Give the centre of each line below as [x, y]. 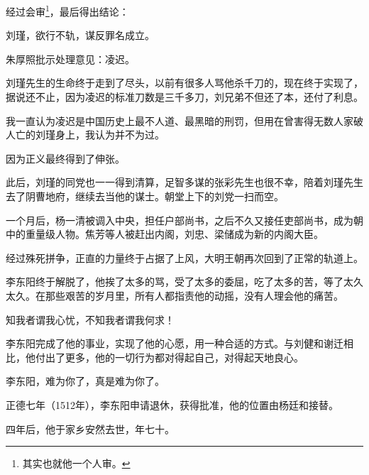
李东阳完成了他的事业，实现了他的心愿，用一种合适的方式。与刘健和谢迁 [175, 343]
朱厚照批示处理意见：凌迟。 [70, 59]
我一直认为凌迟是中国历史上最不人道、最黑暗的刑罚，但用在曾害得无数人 [175, 120]
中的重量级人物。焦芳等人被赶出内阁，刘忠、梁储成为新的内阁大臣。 [165, 234]
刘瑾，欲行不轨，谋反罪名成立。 [80, 35]
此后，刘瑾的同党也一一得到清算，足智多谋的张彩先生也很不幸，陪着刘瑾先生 [184, 182]
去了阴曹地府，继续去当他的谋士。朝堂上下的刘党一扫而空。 [145, 196]
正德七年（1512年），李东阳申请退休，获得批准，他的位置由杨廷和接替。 [172, 404]
